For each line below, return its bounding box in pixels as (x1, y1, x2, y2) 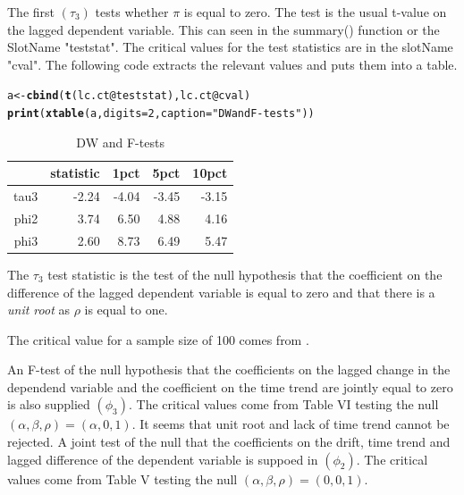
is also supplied (7, 395, 90, 414)
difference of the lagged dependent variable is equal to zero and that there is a (7, 282, 435, 301)
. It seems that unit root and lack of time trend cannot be (131, 415, 450, 433)
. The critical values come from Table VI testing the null (128, 395, 439, 414)
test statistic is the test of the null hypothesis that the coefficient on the (47, 264, 443, 283)
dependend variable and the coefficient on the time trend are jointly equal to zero (7, 377, 453, 396)
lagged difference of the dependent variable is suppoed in (7, 449, 318, 468)
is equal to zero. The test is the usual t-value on (183, 3, 447, 21)
